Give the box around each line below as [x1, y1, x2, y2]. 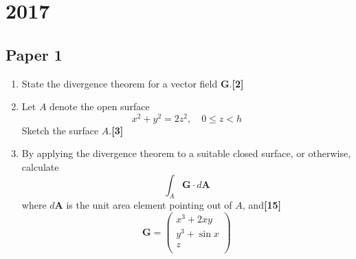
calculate [21, 160, 59, 174]
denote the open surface [49, 99, 150, 114]
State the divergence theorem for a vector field [21, 76, 218, 90]
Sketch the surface [21, 123, 99, 137]
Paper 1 [5, 43, 63, 65]
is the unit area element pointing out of [66, 198, 232, 212]
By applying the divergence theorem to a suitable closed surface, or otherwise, [21, 146, 351, 160]
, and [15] [242, 198, 281, 212]
